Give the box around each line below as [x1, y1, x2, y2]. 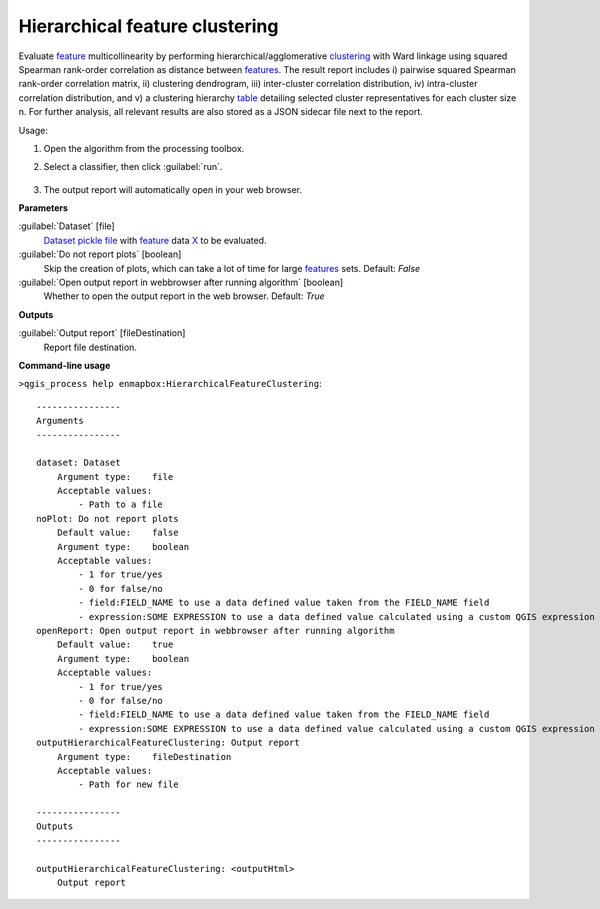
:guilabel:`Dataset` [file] [18, 220, 115, 232]
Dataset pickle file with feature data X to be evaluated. [43, 234, 267, 246]
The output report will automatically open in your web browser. [43, 183, 302, 195]
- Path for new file [78, 779, 179, 790]
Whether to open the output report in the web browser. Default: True [43, 290, 325, 302]
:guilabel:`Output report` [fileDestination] [18, 327, 186, 339]
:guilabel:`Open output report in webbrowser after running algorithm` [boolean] [18, 276, 344, 289]
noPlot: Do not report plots [36, 513, 179, 524]
